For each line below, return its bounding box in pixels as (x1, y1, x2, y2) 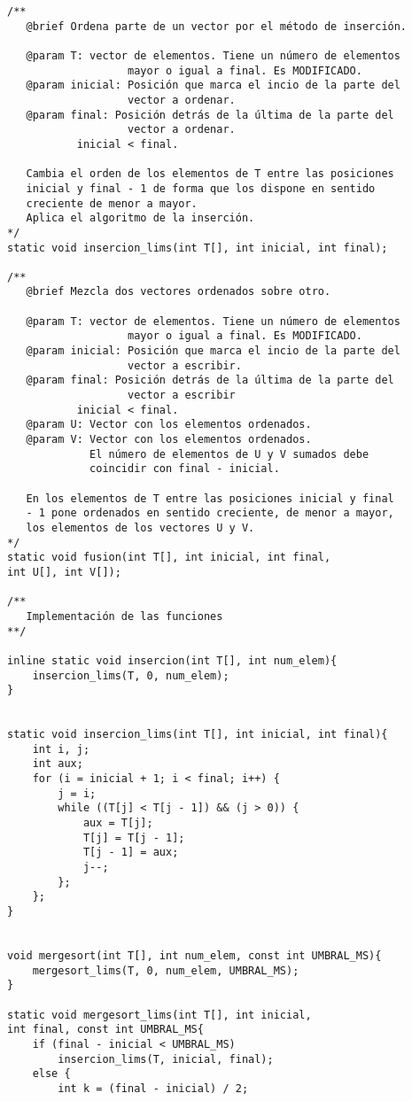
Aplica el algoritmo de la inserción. (26, 212, 255, 225)
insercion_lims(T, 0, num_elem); (32, 669, 229, 682)
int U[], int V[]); (7, 565, 121, 578)
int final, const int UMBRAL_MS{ (7, 1023, 204, 1036)
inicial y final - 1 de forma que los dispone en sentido (26, 182, 376, 195)
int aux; (32, 757, 83, 771)
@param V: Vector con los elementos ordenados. (26, 433, 312, 446)
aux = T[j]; (82, 817, 153, 830)
